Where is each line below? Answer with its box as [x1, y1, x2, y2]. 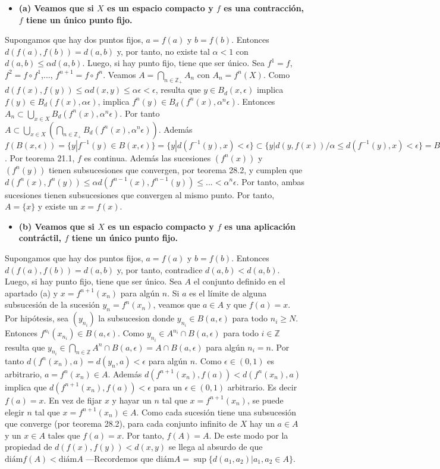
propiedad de [5, 440, 52, 453]
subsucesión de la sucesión [5, 298, 100, 311]
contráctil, [18, 232, 62, 244]
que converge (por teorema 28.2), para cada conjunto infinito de [5, 417, 238, 430]
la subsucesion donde [98, 312, 175, 324]
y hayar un [112, 393, 152, 406]
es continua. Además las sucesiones [84, 151, 211, 164]
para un [153, 380, 182, 393]
